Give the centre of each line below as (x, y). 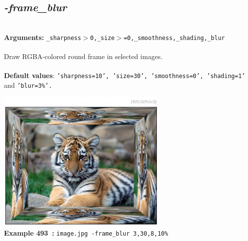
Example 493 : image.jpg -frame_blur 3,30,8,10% (86, 232)
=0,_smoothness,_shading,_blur (174, 38)
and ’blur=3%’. (28, 85)
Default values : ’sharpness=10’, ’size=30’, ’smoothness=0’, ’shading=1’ (125, 75)
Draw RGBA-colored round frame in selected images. (83, 56)
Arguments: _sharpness (43, 37)
